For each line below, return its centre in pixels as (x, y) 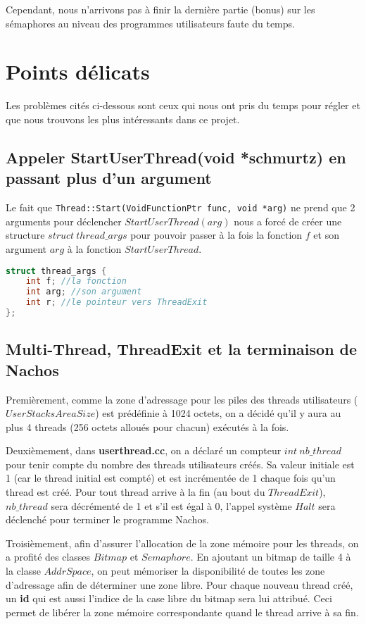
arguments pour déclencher (64, 221)
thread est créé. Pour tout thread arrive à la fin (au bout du (135, 492)
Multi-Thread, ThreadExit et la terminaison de (182, 349)
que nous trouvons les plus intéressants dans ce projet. (123, 119)
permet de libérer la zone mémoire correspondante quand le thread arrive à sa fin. (182, 612)
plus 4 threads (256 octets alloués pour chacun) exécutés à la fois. (147, 426)
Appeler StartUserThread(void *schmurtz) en (176, 157)
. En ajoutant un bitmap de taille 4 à (271, 557)
